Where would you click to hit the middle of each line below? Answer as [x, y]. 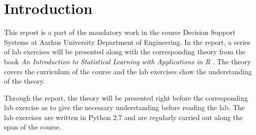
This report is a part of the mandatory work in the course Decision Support [120, 32]
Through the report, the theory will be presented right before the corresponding [126, 97]
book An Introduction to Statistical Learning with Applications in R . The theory [128, 61]
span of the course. [33, 127]
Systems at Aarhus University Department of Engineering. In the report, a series [127, 42]
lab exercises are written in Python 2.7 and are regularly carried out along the [124, 117]
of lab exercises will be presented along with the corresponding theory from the [125, 52]
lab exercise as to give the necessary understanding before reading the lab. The [125, 107]
